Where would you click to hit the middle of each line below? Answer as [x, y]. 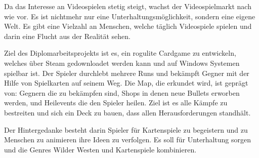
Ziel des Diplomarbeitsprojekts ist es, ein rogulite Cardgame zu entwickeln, [120, 53]
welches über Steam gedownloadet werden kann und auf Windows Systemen [122, 63]
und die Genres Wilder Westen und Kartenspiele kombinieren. [100, 149]
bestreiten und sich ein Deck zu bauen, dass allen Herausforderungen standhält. [127, 112]
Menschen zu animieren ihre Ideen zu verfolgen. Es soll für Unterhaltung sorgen [128, 140]
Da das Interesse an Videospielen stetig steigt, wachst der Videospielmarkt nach [128, 6]
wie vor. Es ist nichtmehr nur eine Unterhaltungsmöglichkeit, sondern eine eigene [130, 16]
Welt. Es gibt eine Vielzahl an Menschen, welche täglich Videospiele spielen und [128, 26]
